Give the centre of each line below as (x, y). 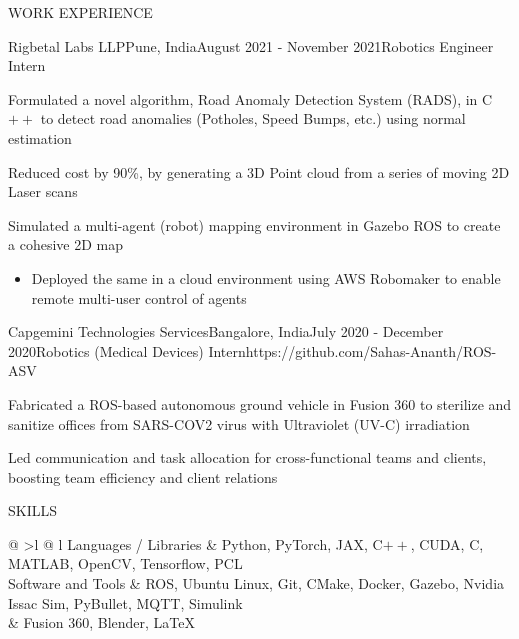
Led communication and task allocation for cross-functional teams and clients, (247, 457)
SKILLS (33, 510)
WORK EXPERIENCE (80, 12)
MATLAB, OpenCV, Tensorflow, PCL (125, 563)
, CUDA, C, (447, 543)
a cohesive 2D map (65, 244)
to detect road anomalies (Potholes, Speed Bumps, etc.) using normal (253, 118)
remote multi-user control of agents (139, 297)
